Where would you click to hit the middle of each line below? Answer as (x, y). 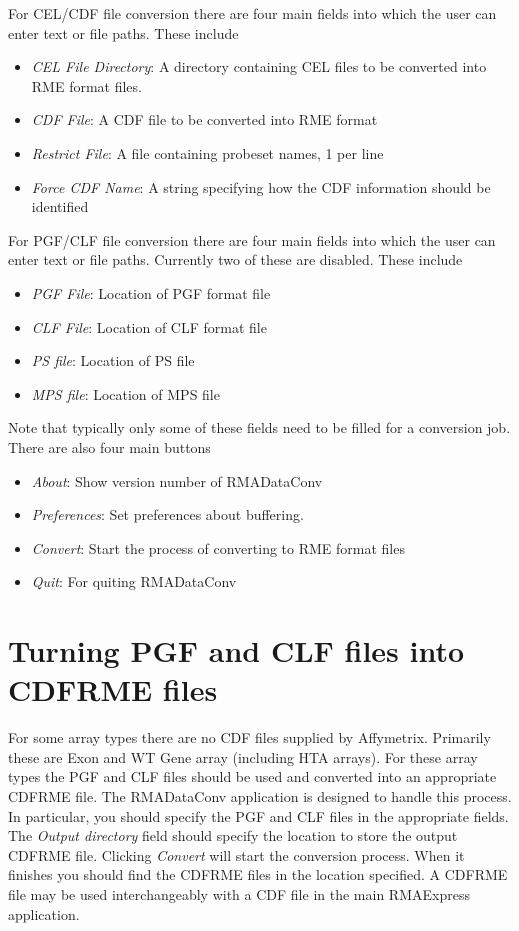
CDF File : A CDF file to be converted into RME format (204, 119)
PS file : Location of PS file (113, 360)
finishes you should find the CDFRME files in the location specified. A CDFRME (258, 874)
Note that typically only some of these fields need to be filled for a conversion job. (259, 427)
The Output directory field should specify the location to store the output (233, 835)
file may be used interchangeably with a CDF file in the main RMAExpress (239, 893)
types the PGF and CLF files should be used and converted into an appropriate (252, 776)
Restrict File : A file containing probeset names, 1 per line (207, 152)
